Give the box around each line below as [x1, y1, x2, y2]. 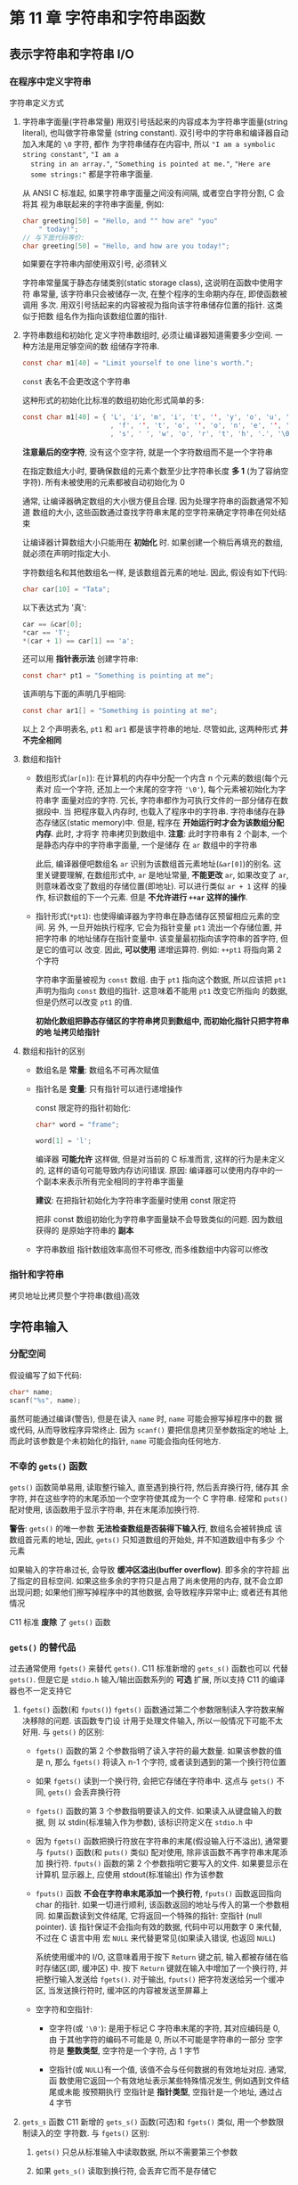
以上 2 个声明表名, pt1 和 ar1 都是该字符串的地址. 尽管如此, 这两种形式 [21, 724, 278, 735]
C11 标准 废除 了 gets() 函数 [9, 1616, 111, 1627]
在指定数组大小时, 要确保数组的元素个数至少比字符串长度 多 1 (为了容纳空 [21, 465, 289, 476]
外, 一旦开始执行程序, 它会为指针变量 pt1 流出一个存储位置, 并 [57, 922, 283, 932]
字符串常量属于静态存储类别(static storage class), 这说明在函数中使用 [21, 277, 276, 288]
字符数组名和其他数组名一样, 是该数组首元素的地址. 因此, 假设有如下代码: [21, 567, 287, 578]
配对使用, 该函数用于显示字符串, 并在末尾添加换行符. [9, 1504, 200, 1515]
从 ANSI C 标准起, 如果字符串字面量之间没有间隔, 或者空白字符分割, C [21, 187, 275, 198]
